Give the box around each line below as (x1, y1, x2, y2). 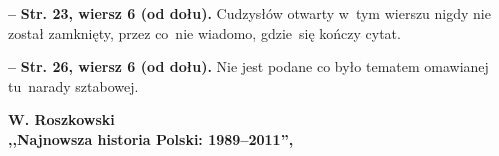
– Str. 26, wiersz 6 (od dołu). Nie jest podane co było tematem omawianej (8, 56, 489, 77)
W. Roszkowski (8, 109, 115, 130)
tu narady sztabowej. (8, 75, 139, 96)
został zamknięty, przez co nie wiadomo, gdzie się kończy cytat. (8, 22, 401, 43)
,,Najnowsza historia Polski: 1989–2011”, (8, 128, 294, 149)
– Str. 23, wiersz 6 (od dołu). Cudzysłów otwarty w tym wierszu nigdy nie (8, 3, 491, 23)
